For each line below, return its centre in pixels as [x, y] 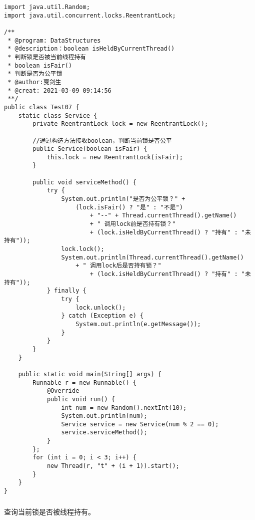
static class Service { [58, 115]
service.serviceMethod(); [104, 433]
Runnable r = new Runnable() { [84, 382]
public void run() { [81, 399]
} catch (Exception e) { [102, 316]
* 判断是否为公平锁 [35, 74]
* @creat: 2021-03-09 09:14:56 [59, 90]
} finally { [66, 291]
